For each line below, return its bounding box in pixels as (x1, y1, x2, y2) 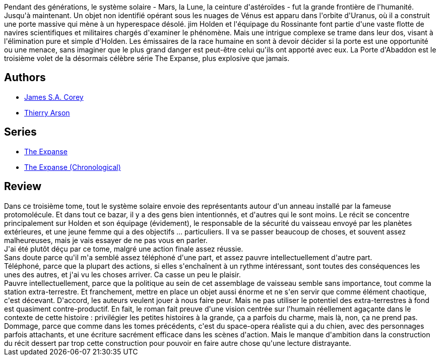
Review (4, 180, 42, 193)
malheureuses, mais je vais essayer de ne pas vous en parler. (4, 235, 208, 245)
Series (4, 126, 37, 139)
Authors (4, 71, 46, 84)
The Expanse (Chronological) (24, 162, 121, 171)
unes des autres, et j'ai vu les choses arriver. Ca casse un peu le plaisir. (4, 270, 241, 279)
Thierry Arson (24, 108, 70, 117)
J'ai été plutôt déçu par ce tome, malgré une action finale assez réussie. (4, 244, 243, 253)
